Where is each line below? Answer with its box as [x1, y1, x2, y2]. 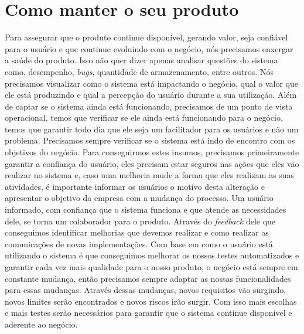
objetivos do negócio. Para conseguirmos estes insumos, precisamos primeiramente [5, 146, 299, 158]
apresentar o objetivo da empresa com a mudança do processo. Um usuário [5, 192, 274, 204]
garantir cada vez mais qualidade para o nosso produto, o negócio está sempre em [5, 261, 298, 272]
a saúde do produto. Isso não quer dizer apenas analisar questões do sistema [5, 54, 278, 66]
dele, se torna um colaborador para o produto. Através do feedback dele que [5, 214, 276, 227]
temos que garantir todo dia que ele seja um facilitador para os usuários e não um [5, 122, 299, 135]
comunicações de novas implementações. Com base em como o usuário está [5, 237, 273, 250]
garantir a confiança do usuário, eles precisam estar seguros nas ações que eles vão [5, 157, 299, 169]
